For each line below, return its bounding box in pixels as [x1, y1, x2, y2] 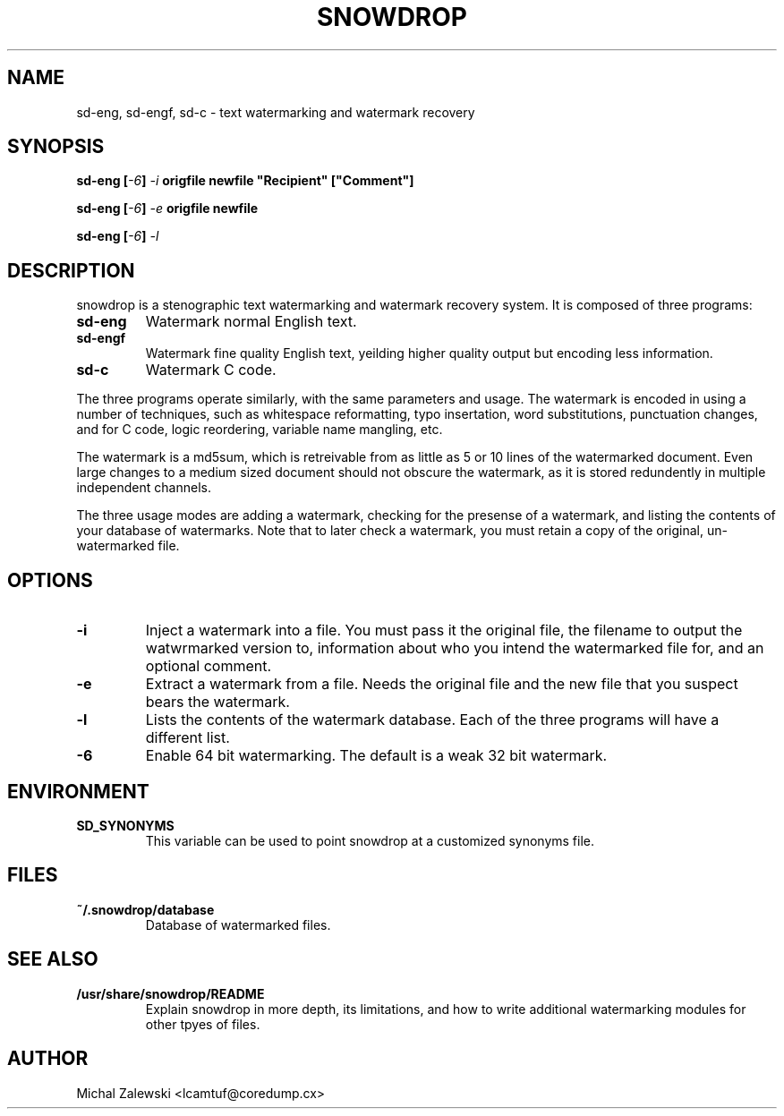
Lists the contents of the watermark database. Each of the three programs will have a [145, 711, 720, 729]
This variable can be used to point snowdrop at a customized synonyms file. [145, 832, 595, 848]
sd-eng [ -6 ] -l [76, 228, 159, 244]
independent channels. [76, 480, 211, 496]
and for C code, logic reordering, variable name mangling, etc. [76, 422, 443, 438]
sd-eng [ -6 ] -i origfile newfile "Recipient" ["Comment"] [76, 173, 414, 189]
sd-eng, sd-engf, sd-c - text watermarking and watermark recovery [76, 104, 475, 120]
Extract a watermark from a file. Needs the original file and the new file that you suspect [145, 675, 738, 694]
